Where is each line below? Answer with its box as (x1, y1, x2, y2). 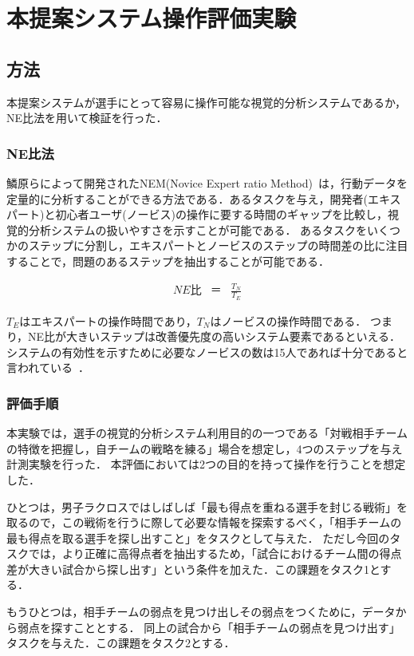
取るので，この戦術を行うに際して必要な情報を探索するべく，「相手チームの (6, 514, 402, 531)
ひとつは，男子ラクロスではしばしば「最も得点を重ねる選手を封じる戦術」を (6, 498, 408, 515)
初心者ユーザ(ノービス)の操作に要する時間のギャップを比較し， (55, 206, 388, 223)
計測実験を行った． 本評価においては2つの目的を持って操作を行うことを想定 (6, 456, 406, 472)
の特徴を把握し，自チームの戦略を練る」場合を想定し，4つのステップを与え (6, 440, 403, 456)
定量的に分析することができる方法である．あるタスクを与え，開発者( (6, 190, 369, 207)
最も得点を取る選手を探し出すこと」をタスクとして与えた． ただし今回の (6, 529, 390, 546)
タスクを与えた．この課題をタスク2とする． (6, 634, 235, 651)
